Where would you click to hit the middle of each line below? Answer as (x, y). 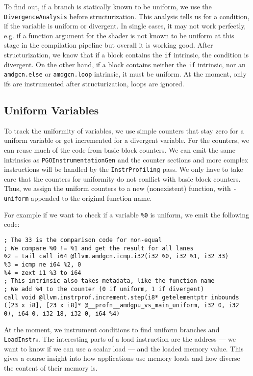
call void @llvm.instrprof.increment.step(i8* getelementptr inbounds (122, 297)
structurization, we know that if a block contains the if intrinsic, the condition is (126, 55)
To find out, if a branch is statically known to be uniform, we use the (108, 6)
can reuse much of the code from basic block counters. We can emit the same (120, 149)
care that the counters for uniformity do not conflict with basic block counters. (122, 178)
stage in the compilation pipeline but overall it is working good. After (109, 45)
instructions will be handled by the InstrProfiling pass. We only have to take (124, 169)
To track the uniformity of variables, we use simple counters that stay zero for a (124, 130)
